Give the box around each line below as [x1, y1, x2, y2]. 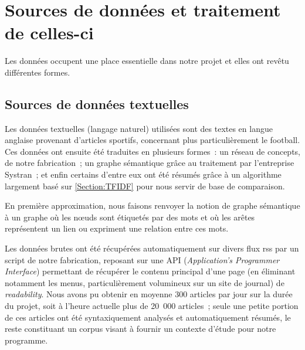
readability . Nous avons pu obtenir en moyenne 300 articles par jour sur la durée [5, 288, 293, 300]
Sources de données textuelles [5, 94, 189, 113]
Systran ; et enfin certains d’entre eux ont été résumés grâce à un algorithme [5, 168, 282, 181]
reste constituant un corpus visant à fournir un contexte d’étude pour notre [5, 322, 276, 335]
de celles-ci [5, 21, 94, 45]
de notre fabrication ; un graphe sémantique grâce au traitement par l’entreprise [5, 157, 294, 169]
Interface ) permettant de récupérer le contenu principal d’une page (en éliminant [5, 265, 296, 277]
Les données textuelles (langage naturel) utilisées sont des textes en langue [5, 122, 273, 134]
